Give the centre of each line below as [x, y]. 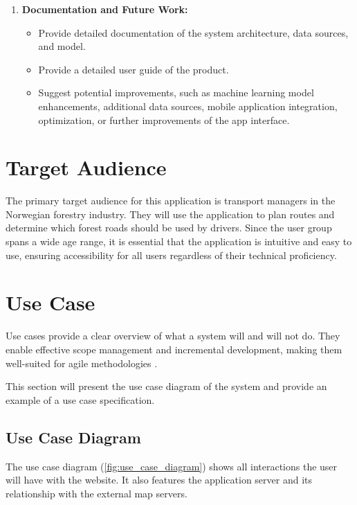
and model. [62, 46]
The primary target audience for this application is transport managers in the [171, 201]
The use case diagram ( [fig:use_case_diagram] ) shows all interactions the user [172, 466]
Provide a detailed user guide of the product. [134, 69]
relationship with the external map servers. [97, 493]
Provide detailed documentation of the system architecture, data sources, [193, 32]
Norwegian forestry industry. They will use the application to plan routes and [170, 214]
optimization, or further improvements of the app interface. [164, 119]
